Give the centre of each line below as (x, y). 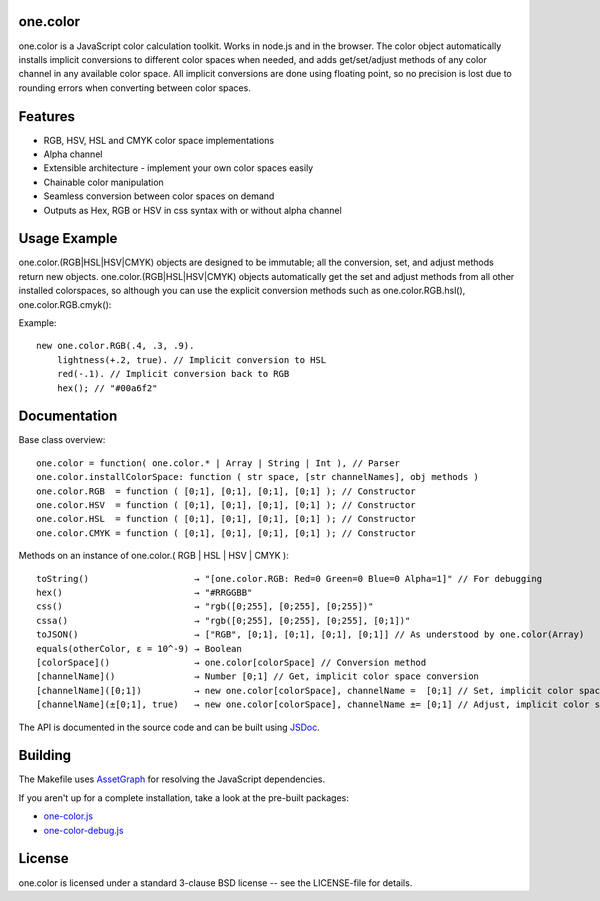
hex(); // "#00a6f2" (107, 388)
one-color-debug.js (83, 830)
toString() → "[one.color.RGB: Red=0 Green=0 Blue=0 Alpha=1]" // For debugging (289, 578)
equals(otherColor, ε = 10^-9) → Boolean (139, 648)
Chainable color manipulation (103, 182)
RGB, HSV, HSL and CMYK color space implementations (159, 140)
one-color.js (68, 816)
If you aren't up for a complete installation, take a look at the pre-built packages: (183, 797)
